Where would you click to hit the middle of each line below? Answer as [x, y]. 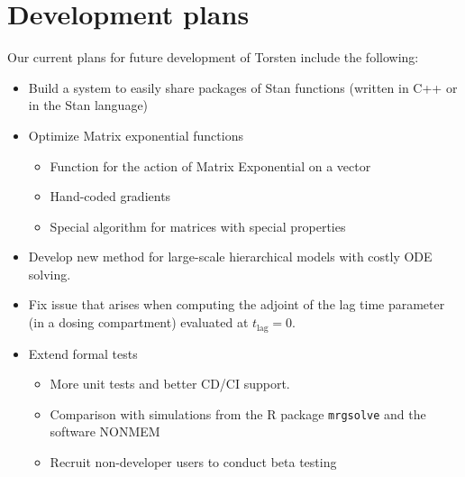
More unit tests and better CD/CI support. [170, 384]
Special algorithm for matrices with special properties [198, 226]
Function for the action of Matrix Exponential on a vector [210, 165]
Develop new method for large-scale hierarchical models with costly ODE [230, 257]
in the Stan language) [88, 105]
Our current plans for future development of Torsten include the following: [213, 57]
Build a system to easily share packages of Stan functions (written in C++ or [243, 87]
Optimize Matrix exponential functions [136, 135]
